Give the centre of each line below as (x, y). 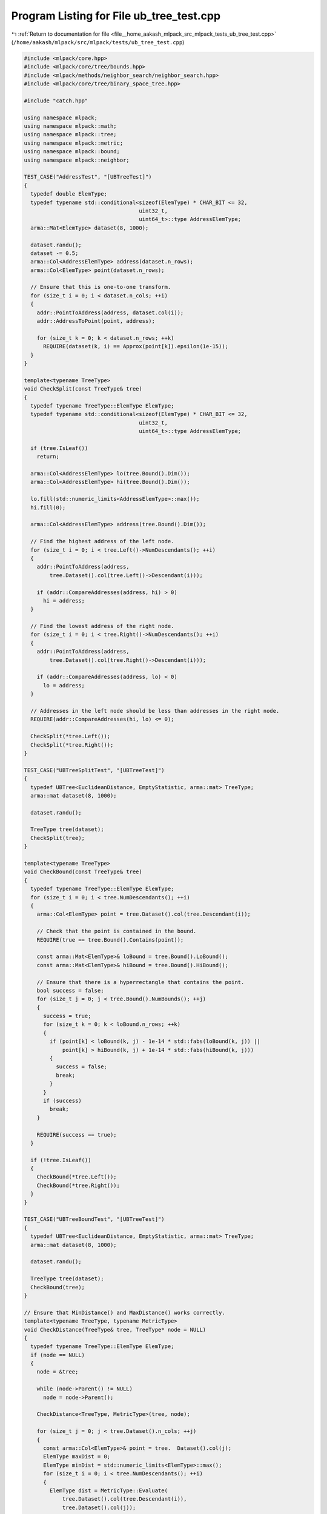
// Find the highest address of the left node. (102, 541)
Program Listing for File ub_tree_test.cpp (116, 16)
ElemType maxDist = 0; (77, 1457)
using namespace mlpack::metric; (74, 143)
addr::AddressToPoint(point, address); (96, 321)
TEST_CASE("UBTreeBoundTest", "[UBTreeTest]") (94, 1219)
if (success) (62, 1100)
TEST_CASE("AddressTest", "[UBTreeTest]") (88, 177)
